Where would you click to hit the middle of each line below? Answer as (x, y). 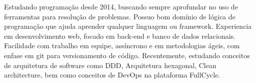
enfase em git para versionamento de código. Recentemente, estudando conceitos (127, 55)
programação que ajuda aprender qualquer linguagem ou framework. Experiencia (128, 26)
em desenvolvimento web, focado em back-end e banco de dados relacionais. (120, 36)
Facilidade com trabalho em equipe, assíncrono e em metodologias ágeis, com (122, 45)
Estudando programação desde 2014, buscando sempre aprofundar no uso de (121, 6)
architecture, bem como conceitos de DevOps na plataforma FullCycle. (112, 75)
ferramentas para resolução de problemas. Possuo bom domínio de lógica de (120, 16)
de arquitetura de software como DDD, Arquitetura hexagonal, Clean (110, 65)
